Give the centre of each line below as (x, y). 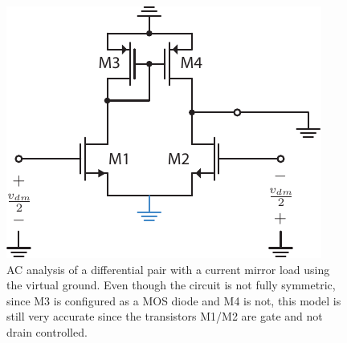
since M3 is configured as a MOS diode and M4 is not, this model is (174, 300)
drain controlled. (47, 331)
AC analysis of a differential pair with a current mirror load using (168, 269)
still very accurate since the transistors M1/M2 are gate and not (165, 316)
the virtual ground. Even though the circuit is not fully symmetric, (171, 285)
